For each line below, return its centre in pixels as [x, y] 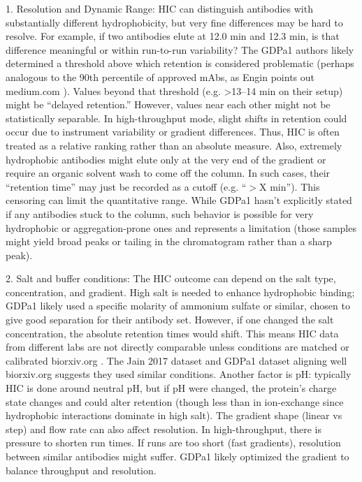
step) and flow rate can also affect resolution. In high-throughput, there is [164, 429]
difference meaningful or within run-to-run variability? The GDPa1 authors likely [180, 49]
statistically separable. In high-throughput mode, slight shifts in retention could [176, 118]
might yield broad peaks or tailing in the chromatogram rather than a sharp [169, 241]
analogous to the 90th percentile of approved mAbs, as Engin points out [160, 76]
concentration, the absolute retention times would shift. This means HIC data [172, 333]
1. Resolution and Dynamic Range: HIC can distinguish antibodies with [159, 8]
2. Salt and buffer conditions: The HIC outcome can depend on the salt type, [171, 278]
